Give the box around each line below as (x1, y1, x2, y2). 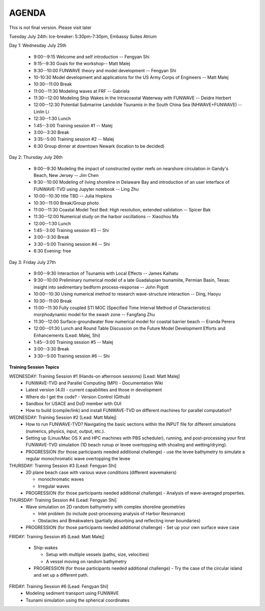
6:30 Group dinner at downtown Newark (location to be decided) (33, 143, 165, 149)
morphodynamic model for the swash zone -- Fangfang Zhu (33, 312, 155, 318)
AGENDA (9, 7, 46, 18)
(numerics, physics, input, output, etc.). (26, 428, 106, 434)
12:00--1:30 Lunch (33, 220, 71, 226)
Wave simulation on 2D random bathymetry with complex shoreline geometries (26, 504, 185, 510)
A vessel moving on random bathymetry (46, 558, 127, 564)
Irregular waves (38, 483, 70, 489)
